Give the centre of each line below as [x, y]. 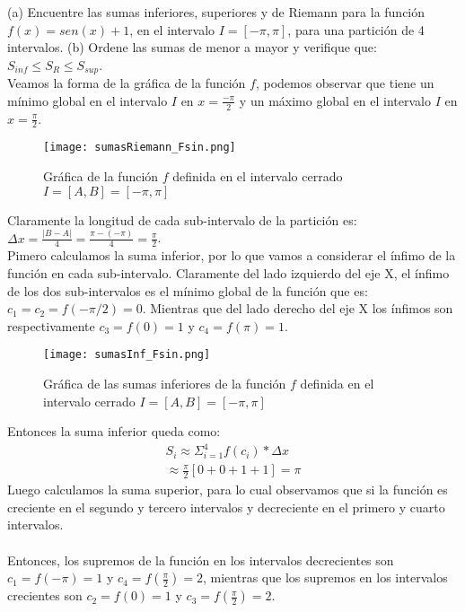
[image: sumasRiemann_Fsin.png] [140, 148]
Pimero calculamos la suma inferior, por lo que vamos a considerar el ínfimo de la [232, 255]
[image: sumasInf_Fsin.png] [127, 355]
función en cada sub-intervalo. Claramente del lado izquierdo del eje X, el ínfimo [228, 273]
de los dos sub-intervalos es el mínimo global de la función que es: [188, 290]
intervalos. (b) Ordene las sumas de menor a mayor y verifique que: [192, 47]
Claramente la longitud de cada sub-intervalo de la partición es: [182, 219]
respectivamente [51, 325]
